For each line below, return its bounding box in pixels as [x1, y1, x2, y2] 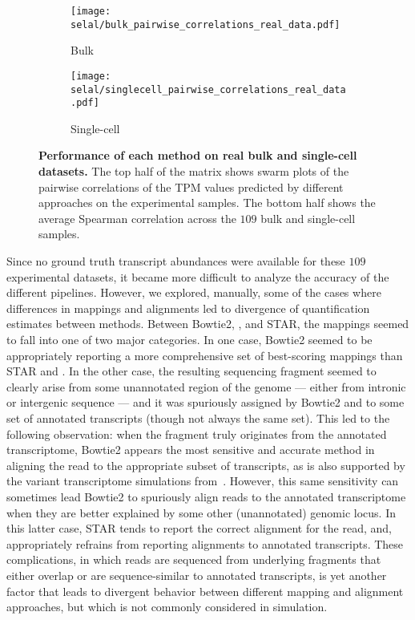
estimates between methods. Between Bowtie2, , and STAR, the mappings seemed [6, 315, 409, 332]
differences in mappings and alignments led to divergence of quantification [6, 299, 370, 316]
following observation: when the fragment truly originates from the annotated [6, 425, 387, 442]
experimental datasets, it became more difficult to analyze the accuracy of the [6, 268, 389, 285]
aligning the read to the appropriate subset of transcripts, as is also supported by [6, 456, 405, 473]
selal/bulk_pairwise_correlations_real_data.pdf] [71, 18, 340, 30]
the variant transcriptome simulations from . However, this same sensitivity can [6, 472, 399, 489]
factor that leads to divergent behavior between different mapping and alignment [6, 582, 404, 599]
